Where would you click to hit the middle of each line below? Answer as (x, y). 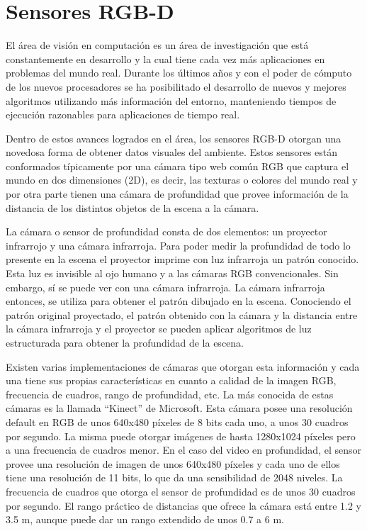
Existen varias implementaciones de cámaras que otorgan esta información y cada (183, 366)
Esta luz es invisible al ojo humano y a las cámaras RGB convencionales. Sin (172, 273)
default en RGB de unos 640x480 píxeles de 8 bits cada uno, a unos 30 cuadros (177, 421)
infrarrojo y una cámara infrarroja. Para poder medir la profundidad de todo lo (178, 245)
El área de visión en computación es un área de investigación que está (157, 45)
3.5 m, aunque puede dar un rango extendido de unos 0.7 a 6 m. (145, 519)
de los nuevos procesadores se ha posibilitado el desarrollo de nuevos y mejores (176, 86)
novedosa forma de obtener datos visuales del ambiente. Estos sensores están (172, 152)
